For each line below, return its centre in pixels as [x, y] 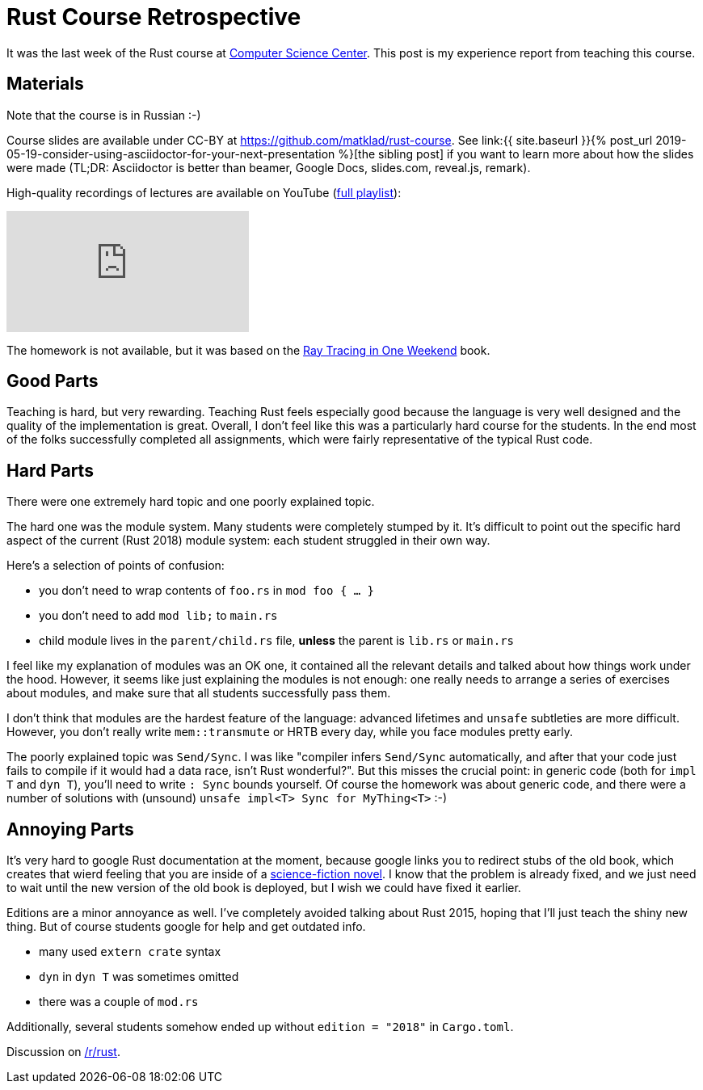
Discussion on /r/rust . [64, 1052]
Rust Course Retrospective [154, 17]
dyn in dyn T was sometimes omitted [139, 977]
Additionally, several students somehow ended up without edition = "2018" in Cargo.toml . [260, 1027]
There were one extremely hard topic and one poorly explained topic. [191, 502]
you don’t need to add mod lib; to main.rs [158, 616]
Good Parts [53, 381]
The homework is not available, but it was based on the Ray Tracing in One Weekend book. [248, 350]
